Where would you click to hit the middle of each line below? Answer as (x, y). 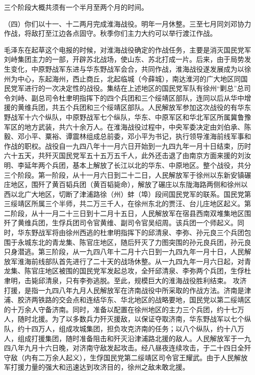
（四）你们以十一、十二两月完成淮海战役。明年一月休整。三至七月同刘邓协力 (127, 23)
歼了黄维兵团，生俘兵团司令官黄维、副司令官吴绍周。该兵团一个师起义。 (121, 223)
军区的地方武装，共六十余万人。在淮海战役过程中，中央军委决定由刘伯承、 (124, 126)
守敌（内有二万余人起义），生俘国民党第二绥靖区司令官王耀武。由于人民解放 (126, 357)
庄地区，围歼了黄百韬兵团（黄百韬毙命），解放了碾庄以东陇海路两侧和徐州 (122, 184)
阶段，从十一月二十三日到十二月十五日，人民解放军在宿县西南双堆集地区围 (131, 213)
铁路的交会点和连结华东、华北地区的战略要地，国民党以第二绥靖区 (144, 300)
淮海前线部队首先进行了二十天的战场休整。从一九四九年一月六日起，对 (131, 261)
